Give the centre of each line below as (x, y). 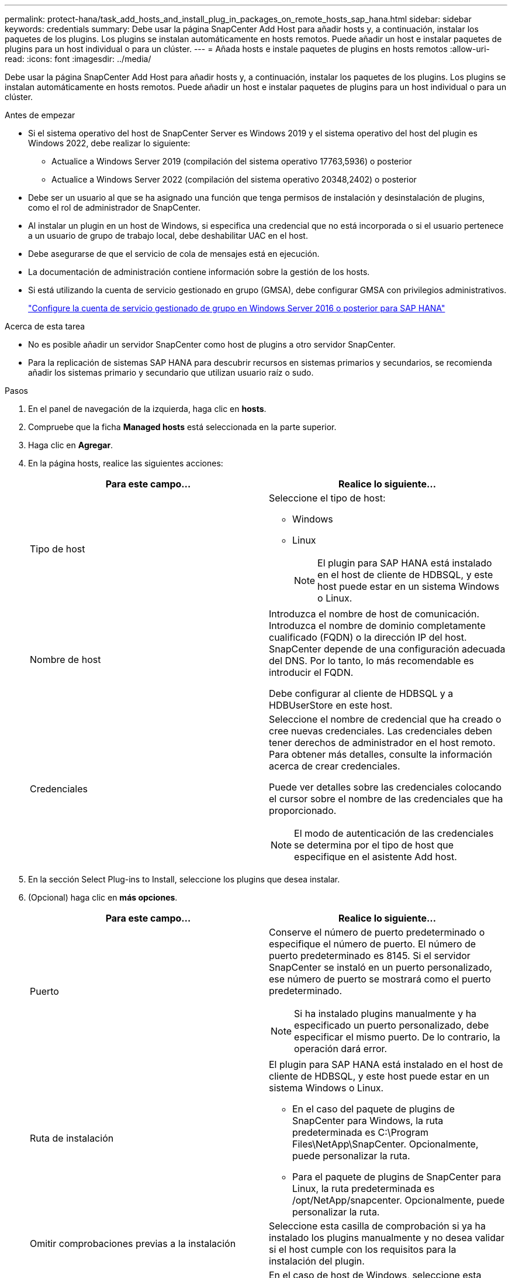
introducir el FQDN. (311, 672)
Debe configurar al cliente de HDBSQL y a (361, 693)
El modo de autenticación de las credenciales (394, 833)
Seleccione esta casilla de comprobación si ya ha (377, 1226)
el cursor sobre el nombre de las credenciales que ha (386, 799)
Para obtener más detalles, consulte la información (380, 754)
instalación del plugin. (317, 1261)
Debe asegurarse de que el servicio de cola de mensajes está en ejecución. (174, 254)
